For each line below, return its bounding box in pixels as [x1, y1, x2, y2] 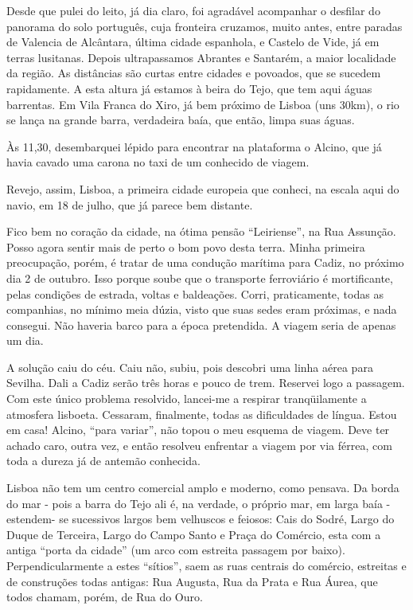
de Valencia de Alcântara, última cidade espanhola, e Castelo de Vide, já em [6, 33, 380, 50]
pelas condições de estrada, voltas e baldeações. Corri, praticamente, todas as [6, 285, 384, 302]
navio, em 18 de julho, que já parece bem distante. [6, 196, 253, 213]
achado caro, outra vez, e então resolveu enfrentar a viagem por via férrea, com [6, 436, 392, 453]
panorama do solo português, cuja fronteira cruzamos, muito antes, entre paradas [6, 18, 403, 34]
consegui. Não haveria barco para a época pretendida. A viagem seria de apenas [6, 316, 396, 333]
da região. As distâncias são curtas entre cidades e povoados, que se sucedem [6, 65, 381, 81]
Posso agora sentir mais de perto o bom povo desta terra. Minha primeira [6, 238, 365, 255]
